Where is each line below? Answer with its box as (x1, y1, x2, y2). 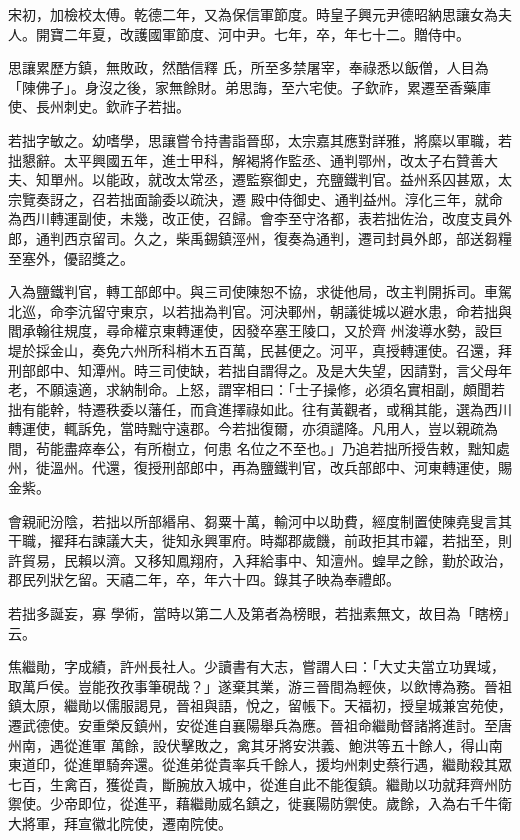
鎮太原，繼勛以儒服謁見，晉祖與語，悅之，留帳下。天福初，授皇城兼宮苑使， (8, 695, 512, 716)
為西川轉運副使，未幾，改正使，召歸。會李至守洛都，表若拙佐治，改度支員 (8, 208, 498, 229)
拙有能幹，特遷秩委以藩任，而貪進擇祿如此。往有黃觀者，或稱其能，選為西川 (8, 398, 512, 419)
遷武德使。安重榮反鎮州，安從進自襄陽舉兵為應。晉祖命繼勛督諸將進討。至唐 (8, 715, 512, 735)
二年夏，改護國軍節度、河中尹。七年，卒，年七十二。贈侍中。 (63, 23, 470, 44)
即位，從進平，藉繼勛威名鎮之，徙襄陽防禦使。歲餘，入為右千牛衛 (77, 793, 512, 814)
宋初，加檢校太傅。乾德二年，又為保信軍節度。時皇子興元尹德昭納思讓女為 (8, 4, 498, 24)
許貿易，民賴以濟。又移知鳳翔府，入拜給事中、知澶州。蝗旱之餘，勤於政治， (8, 549, 512, 570)
